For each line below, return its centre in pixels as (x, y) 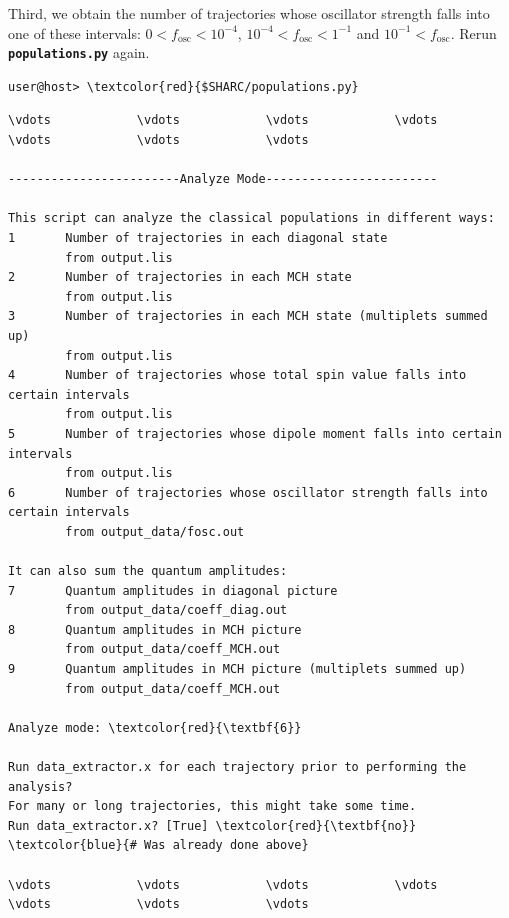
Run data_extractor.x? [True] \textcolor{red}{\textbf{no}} (212, 825)
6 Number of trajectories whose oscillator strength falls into (248, 492)
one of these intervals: (74, 32)
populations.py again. (79, 52)
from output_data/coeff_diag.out (176, 610)
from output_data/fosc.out (155, 531)
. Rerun (473, 32)
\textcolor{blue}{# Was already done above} (158, 845)
